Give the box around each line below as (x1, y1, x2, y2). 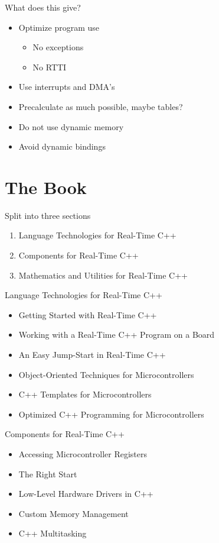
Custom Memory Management (18, 507, 129, 519)
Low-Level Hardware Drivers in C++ (18, 487, 153, 500)
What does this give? (5, 1, 81, 13)
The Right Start (18, 467, 77, 480)
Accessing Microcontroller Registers (18, 448, 148, 460)
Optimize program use (18, 21, 100, 33)
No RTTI (32, 60, 67, 73)
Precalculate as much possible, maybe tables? (18, 100, 183, 112)
